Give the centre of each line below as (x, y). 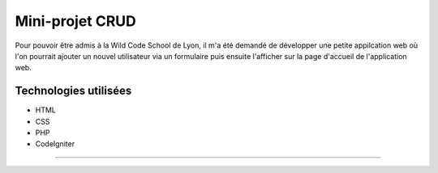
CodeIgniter (55, 144)
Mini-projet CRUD (76, 21)
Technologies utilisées (73, 91)
